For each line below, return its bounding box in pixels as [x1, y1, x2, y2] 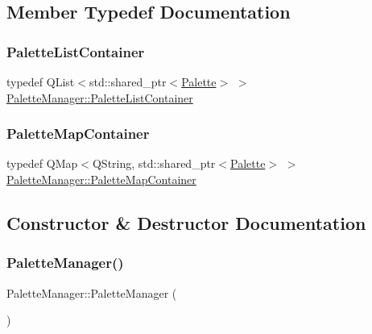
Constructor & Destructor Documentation [6, 210, 366, 235]
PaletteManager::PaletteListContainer [6, 89, 193, 106]
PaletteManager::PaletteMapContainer [6, 171, 196, 187]
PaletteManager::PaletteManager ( [6, 284, 177, 301]
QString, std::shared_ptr [92, 155, 216, 172]
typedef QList [6, 73, 75, 90]
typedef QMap [6, 155, 78, 172]
